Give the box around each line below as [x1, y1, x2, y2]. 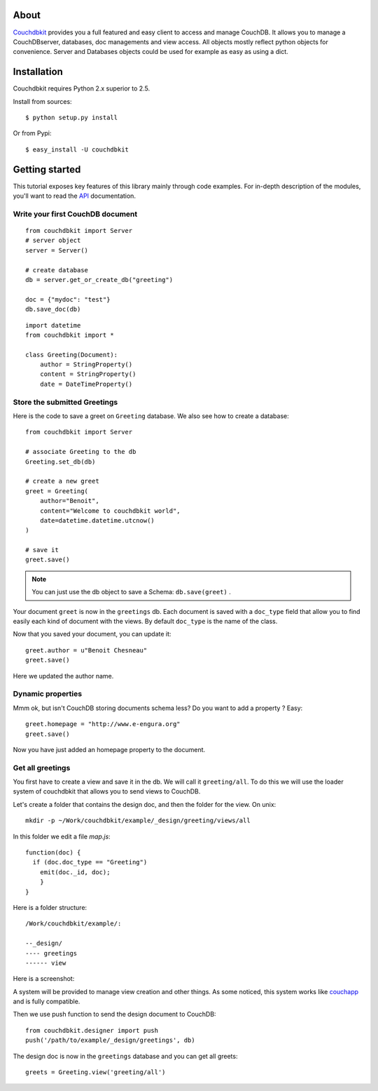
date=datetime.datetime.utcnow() [39, 516, 155, 524]
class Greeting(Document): [25, 351, 118, 359]
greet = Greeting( [25, 487, 89, 495]
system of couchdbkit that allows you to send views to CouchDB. [13, 787, 201, 796]
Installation [13, 66, 63, 78]
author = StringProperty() [39, 361, 133, 368]
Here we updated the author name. [13, 671, 114, 680]
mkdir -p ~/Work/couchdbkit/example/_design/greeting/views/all [25, 817, 251, 824]
